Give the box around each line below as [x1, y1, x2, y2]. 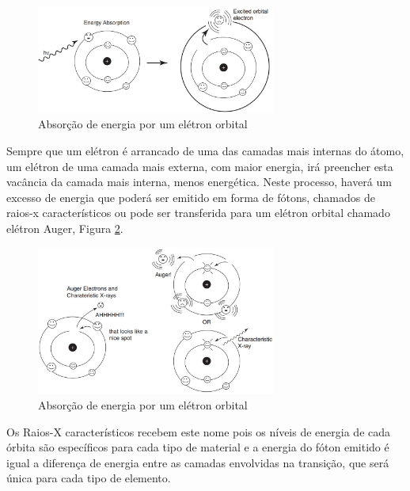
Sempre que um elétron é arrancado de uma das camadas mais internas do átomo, [6, 142, 404, 158]
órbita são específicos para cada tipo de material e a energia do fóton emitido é [6, 439, 389, 455]
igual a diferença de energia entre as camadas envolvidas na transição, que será [6, 454, 389, 470]
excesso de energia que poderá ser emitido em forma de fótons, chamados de [6, 188, 375, 205]
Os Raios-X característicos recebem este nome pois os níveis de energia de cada [6, 423, 391, 440]
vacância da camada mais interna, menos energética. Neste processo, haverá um [6, 173, 392, 190]
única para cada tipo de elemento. [6, 470, 171, 486]
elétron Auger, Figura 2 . [6, 219, 123, 236]
